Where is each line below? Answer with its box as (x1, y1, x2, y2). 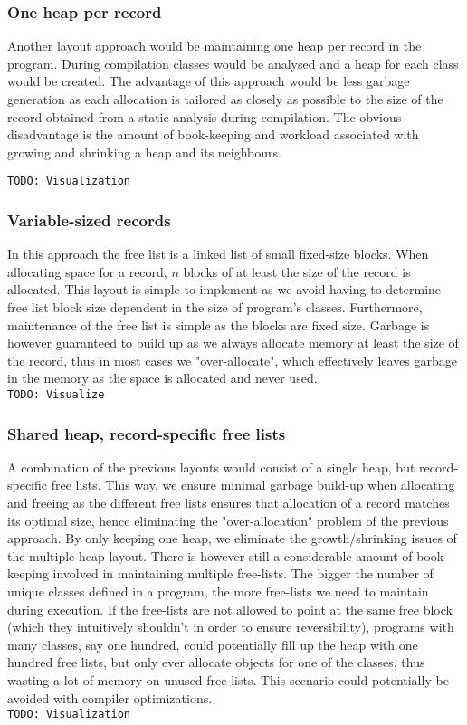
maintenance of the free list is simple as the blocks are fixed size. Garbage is (7, 315, 430, 334)
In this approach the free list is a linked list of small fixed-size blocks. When (7, 244, 429, 263)
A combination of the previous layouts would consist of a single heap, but (7, 457, 415, 476)
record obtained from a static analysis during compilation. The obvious (7, 107, 402, 126)
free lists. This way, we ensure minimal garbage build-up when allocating (51, 475, 455, 494)
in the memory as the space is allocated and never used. (7, 368, 318, 387)
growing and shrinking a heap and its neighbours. (7, 142, 281, 161)
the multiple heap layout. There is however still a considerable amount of (7, 546, 413, 565)
